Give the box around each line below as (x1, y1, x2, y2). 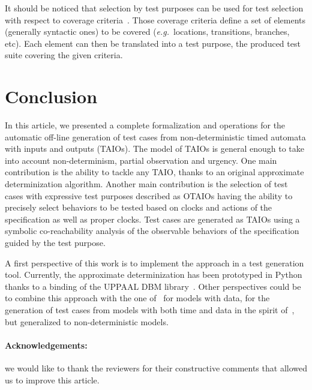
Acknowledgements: (5, 338, 88, 351)
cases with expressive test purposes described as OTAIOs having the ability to (5, 189, 293, 202)
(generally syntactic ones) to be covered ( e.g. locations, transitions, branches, (5, 25, 290, 38)
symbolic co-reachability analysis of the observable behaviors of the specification (5, 224, 299, 237)
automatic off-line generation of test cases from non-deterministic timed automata (5, 130, 306, 143)
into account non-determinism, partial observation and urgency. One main (5, 154, 277, 166)
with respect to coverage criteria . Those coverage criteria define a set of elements (5, 13, 305, 26)
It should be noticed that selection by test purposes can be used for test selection (5, 2, 304, 14)
